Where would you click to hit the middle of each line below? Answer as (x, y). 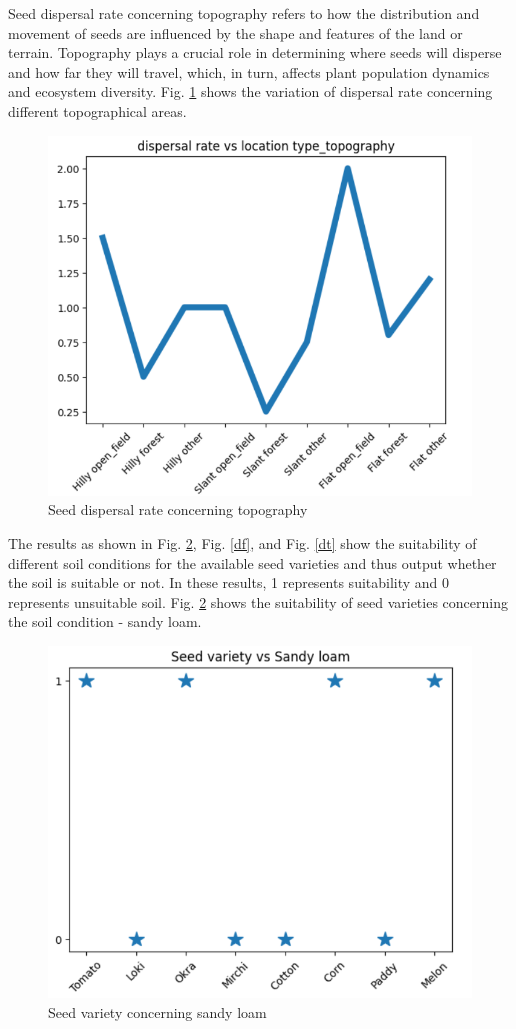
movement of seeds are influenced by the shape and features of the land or (235, 32)
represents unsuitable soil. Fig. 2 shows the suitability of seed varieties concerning (258, 601)
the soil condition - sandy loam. (105, 621)
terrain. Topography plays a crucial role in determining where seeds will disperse (255, 52)
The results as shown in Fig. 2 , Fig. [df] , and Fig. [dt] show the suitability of (242, 543)
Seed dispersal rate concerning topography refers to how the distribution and (244, 13)
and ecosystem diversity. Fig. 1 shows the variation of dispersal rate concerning (250, 91)
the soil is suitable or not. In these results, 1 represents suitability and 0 (229, 582)
